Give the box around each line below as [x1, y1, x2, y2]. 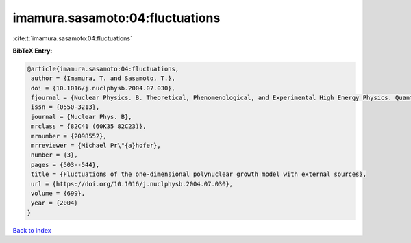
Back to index [12, 226, 51, 234]
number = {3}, [31, 151, 78, 159]
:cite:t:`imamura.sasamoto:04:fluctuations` [12, 34, 133, 42]
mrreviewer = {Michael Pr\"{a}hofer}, [31, 142, 161, 150]
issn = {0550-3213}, [31, 103, 100, 111]
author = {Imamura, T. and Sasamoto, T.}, [31, 75, 176, 82]
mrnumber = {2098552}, [31, 132, 108, 140]
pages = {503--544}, [31, 161, 100, 168]
